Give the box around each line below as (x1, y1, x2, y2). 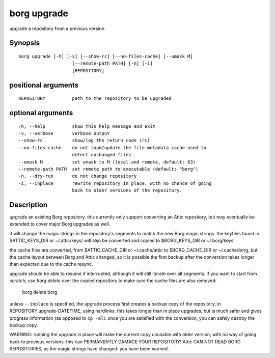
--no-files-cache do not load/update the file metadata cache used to (18, 145, 207, 150)
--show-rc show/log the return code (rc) (18, 137, 150, 144)
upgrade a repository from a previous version (9, 25, 104, 32)
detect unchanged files (72, 152, 132, 158)
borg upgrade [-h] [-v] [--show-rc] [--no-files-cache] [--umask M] (18, 53, 193, 59)
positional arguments (9, 80, 79, 89)
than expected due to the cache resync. (9, 261, 94, 267)
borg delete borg (22, 289, 58, 295)
